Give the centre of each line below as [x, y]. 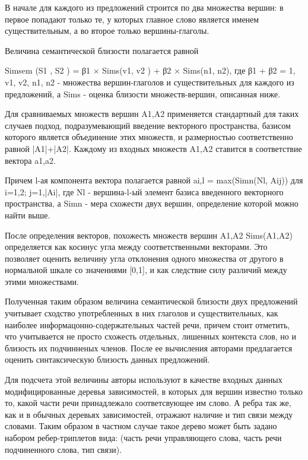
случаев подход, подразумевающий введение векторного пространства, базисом [148, 125]
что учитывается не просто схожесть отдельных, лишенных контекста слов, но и [150, 336]
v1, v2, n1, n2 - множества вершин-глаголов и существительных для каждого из [150, 82]
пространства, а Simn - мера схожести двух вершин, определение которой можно [152, 203]
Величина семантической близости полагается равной [102, 50]
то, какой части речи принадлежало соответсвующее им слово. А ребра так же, [148, 403]
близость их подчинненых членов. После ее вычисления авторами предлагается [149, 348]
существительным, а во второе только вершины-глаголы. [107, 31]
